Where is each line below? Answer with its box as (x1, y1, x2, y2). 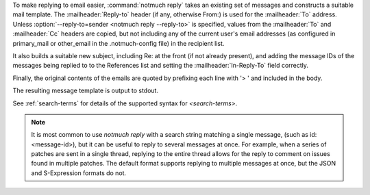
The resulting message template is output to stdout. (12, 86, 159, 95)
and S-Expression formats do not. (31, 168, 127, 177)
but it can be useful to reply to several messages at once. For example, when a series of (77, 140, 327, 148)
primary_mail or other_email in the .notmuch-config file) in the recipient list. (12, 39, 225, 47)
